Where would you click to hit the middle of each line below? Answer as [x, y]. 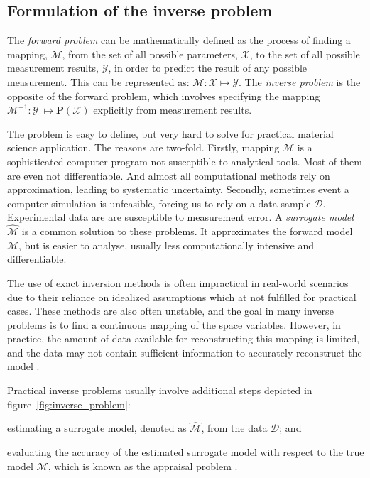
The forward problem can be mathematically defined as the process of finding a [179, 40]
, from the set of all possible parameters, [150, 54]
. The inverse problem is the [300, 81]
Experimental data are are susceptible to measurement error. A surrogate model [180, 217]
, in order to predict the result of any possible [208, 68]
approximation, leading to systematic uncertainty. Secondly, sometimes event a [178, 189]
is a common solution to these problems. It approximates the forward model [187, 231]
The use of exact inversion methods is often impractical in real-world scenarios [178, 282]
